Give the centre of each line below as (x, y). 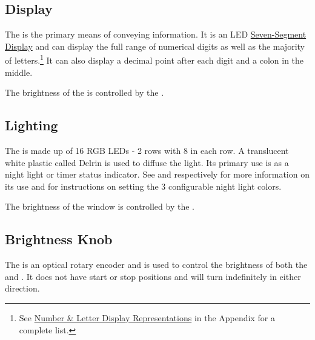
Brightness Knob (59, 239)
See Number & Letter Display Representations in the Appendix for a (147, 317)
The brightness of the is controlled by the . (85, 92)
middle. (19, 72)
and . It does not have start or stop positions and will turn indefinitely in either (153, 276)
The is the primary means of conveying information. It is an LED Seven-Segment (156, 34)
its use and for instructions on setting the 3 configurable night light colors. (143, 186)
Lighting (31, 125)
